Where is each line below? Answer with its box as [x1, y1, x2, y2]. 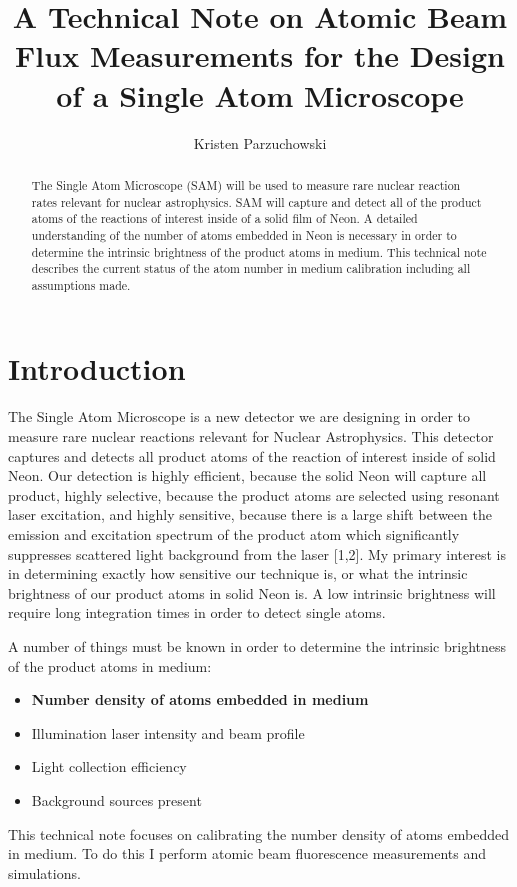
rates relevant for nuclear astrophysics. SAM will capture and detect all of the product [31, 193, 482, 210]
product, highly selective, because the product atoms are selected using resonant [8, 484, 500, 505]
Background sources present [31, 789, 202, 810]
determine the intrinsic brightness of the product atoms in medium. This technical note [31, 243, 487, 260]
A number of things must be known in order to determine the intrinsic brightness [8, 635, 507, 656]
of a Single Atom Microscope [56, 74, 464, 115]
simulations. [8, 862, 81, 883]
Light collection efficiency [31, 756, 187, 777]
